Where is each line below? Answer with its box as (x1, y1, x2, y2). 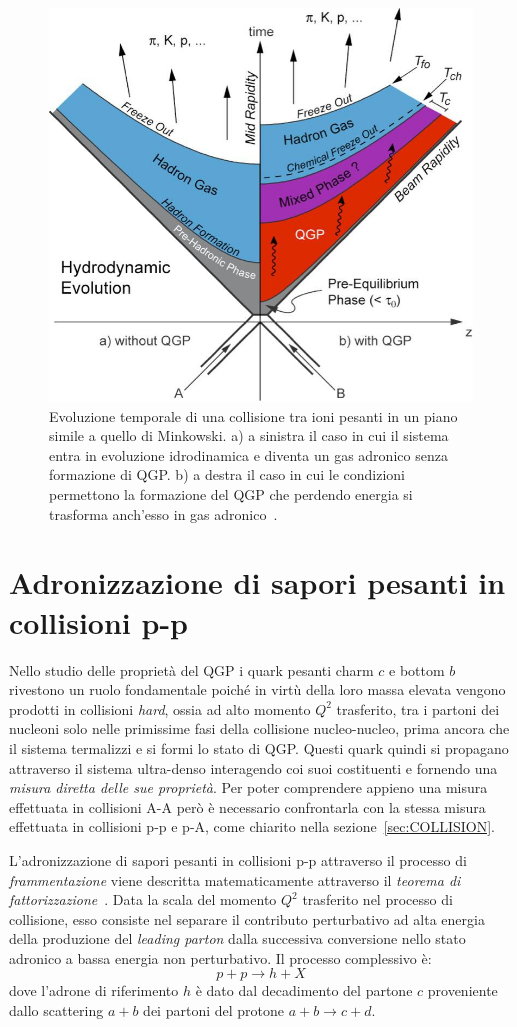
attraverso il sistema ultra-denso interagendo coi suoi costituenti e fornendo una (9, 757, 498, 778)
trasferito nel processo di (302, 889, 453, 910)
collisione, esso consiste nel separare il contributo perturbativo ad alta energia (9, 908, 485, 929)
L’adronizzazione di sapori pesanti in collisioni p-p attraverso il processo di (9, 849, 467, 870)
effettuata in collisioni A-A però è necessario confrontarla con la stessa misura (9, 796, 486, 817)
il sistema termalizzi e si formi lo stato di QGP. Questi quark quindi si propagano (9, 737, 509, 758)
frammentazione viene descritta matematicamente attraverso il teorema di (9, 869, 461, 890)
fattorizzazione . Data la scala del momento (9, 889, 277, 910)
